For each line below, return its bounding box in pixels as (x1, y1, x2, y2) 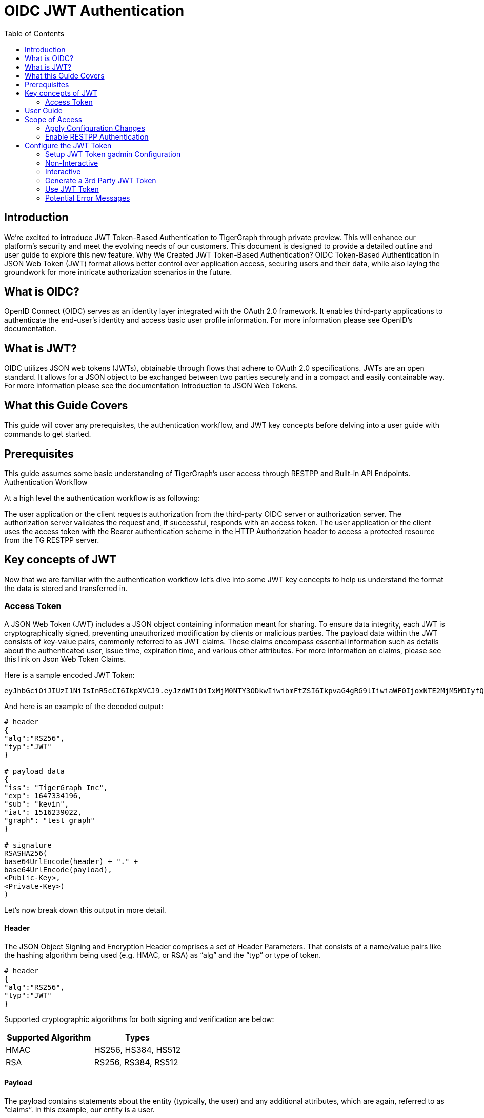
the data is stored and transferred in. (4, 583, 128, 593)
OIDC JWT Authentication (4, 2, 185, 19)
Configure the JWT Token (25, 141, 112, 150)
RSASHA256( (4, 849, 48, 857)
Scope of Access (25, 114, 83, 124)
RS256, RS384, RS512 (94, 1056, 178, 1067)
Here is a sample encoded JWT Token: (4, 670, 135, 679)
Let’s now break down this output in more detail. (4, 905, 166, 914)
